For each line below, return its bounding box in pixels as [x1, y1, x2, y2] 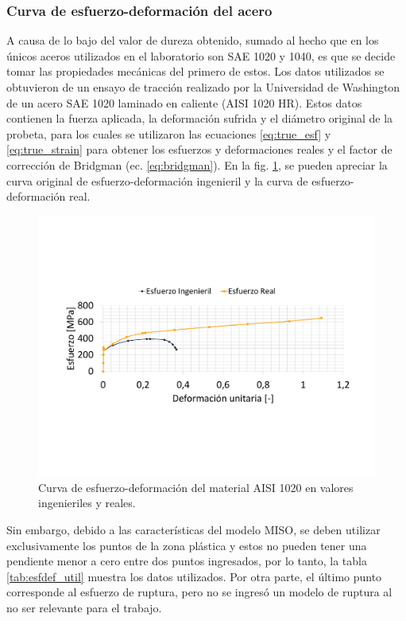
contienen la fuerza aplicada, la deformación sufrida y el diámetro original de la [6, 110, 393, 127]
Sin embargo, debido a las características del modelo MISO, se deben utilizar [6, 521, 381, 538]
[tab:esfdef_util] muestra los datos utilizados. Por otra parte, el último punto [6, 568, 382, 584]
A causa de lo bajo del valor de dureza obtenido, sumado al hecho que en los [6, 32, 379, 49]
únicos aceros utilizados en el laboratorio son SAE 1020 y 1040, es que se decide [6, 47, 396, 64]
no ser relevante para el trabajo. [6, 600, 162, 616]
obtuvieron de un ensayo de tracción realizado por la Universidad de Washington [6, 79, 400, 95]
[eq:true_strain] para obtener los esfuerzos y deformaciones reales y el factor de [6, 141, 392, 158]
